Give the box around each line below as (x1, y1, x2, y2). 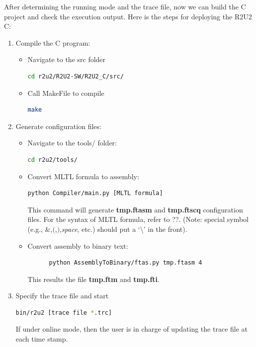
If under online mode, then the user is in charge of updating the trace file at (15, 324, 248, 334)
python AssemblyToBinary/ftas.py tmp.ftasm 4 (49, 259, 202, 267)
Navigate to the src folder (27, 54, 106, 65)
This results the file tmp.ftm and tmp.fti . (27, 274, 160, 284)
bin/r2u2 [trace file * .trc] (15, 309, 112, 316)
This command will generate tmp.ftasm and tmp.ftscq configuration (27, 204, 243, 214)
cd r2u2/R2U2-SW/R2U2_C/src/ (27, 72, 124, 80)
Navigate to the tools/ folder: (27, 138, 117, 148)
